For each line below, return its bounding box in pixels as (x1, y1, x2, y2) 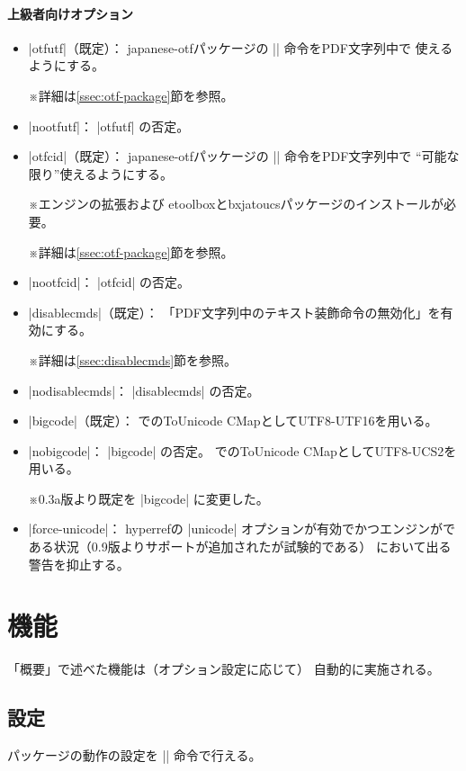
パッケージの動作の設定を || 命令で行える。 (7, 746, 262, 765)
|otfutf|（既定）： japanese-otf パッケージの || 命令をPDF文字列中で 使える (28, 38, 453, 57)
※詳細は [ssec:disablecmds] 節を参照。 (28, 350, 237, 369)
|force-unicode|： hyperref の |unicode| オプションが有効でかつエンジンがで (28, 519, 456, 538)
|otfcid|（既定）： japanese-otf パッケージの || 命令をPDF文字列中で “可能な (28, 147, 460, 166)
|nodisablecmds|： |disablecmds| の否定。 (28, 381, 260, 399)
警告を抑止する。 (28, 554, 130, 573)
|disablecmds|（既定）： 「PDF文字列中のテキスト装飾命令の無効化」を (28, 302, 441, 321)
